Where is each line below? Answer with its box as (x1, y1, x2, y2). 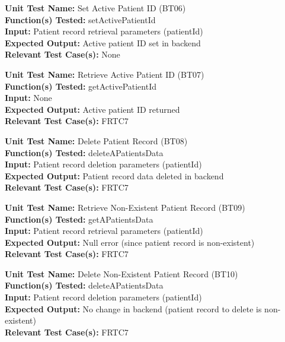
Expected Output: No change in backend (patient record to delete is (5, 302, 262, 315)
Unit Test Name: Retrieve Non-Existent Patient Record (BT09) (5, 201, 245, 213)
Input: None (5, 91, 52, 104)
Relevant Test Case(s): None (5, 48, 120, 61)
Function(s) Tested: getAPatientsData (5, 213, 153, 225)
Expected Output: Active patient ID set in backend (5, 36, 201, 49)
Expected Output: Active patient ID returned (5, 103, 180, 115)
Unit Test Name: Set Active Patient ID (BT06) (5, 2, 186, 14)
